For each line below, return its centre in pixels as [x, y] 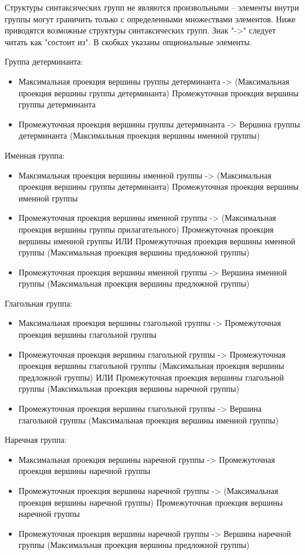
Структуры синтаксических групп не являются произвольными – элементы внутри [152, 7]
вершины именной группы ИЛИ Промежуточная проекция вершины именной [157, 240]
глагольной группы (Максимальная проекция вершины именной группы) [148, 420]
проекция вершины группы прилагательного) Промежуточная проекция [146, 229]
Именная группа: [35, 155]
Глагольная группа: [39, 303]
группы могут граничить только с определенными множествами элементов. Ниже [150, 18]
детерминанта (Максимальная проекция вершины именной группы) [139, 135]
